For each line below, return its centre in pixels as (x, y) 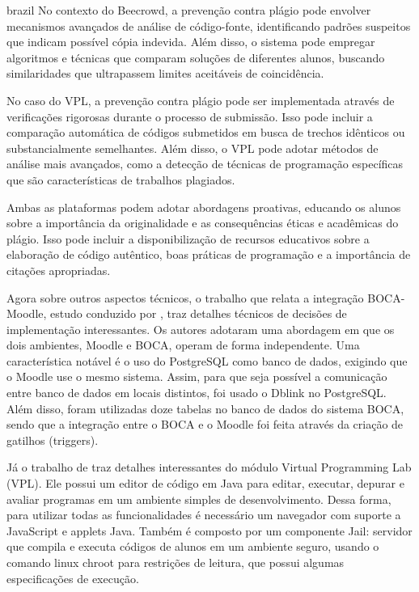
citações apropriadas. (59, 270)
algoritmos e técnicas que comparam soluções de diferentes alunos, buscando (196, 57)
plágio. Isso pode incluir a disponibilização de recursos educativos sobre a (188, 238)
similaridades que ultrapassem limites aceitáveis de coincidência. (165, 73)
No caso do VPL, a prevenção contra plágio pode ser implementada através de (201, 100)
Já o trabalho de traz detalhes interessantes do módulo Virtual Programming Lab (209, 467)
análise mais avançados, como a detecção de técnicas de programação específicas (205, 164)
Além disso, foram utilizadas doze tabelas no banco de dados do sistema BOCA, (205, 408)
